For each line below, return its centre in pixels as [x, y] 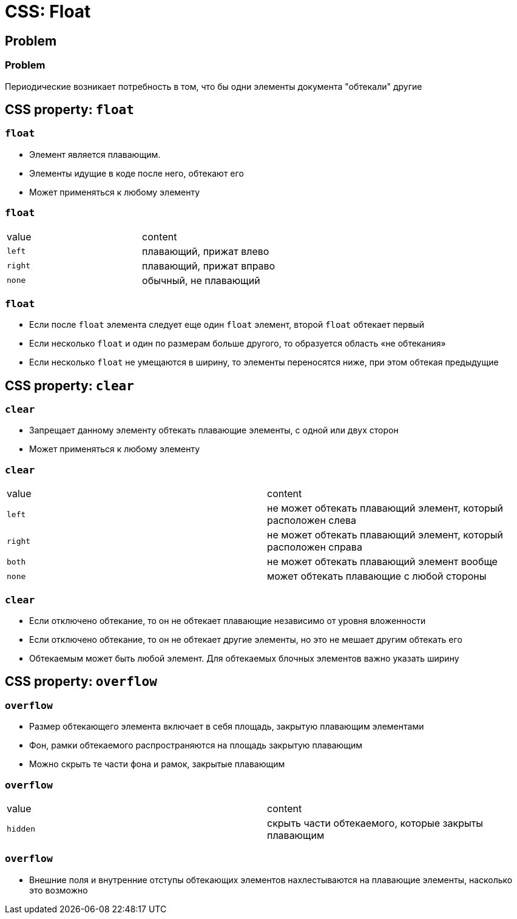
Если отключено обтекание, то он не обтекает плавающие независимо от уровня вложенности [228, 620]
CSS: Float [48, 12]
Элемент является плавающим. [95, 154]
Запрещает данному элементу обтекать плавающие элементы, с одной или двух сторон [214, 430]
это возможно [59, 890]
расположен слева [312, 521]
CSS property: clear [69, 385]
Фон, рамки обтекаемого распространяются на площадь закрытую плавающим [196, 745]
